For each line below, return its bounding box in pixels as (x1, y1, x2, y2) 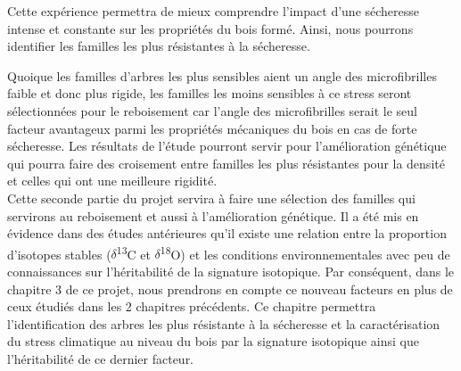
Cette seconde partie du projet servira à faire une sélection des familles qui (7, 188, 416, 207)
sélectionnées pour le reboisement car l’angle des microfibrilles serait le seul (7, 101, 417, 120)
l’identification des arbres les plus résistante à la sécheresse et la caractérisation (7, 314, 440, 333)
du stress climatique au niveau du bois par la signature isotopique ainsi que (7, 332, 419, 350)
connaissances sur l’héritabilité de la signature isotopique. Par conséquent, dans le (7, 261, 455, 280)
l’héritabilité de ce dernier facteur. (7, 349, 194, 367)
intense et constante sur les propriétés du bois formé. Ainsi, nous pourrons (7, 19, 414, 37)
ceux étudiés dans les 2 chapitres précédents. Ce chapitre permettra (7, 297, 376, 316)
